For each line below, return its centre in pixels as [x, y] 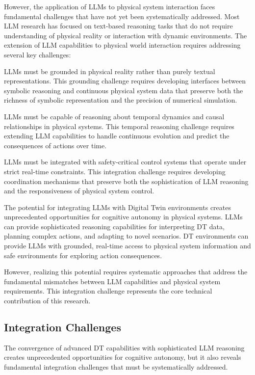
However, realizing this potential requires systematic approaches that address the [126, 272]
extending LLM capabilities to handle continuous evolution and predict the [117, 136]
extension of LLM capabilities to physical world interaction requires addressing [122, 45]
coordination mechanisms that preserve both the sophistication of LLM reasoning [126, 181]
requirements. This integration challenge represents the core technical [108, 291]
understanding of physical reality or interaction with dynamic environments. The [126, 35]
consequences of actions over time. [55, 145]
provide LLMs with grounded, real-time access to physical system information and [127, 246]
